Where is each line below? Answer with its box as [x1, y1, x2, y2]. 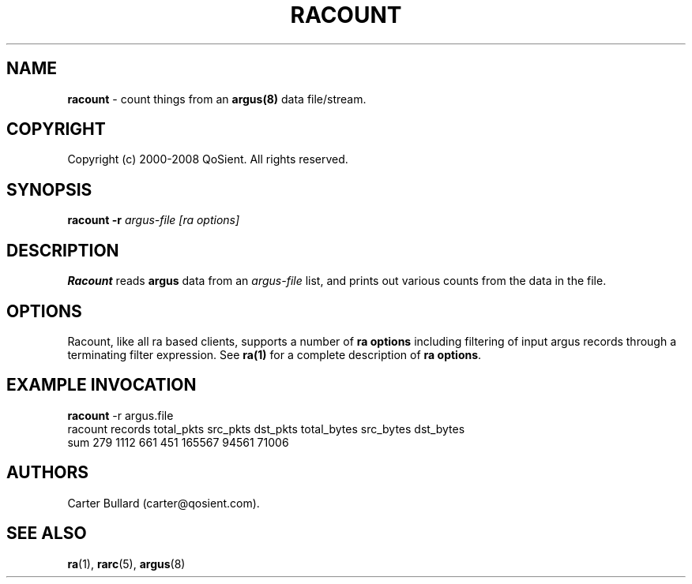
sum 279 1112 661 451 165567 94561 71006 [67, 435, 289, 449]
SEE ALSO [6, 523, 87, 544]
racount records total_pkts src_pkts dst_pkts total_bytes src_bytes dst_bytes [67, 421, 465, 436]
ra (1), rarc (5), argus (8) [67, 556, 186, 571]
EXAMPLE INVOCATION [6, 375, 197, 395]
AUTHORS [6, 462, 89, 483]
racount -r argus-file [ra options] [67, 213, 240, 227]
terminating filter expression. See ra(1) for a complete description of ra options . [67, 347, 482, 361]
